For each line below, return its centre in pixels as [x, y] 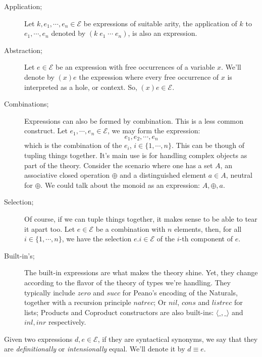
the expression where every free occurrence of [149, 76]
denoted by [68, 33]
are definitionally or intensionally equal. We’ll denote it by [95, 349]
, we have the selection [97, 239]
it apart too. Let [50, 228]
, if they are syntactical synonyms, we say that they [178, 339]
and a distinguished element [163, 175]
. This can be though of [208, 145]
